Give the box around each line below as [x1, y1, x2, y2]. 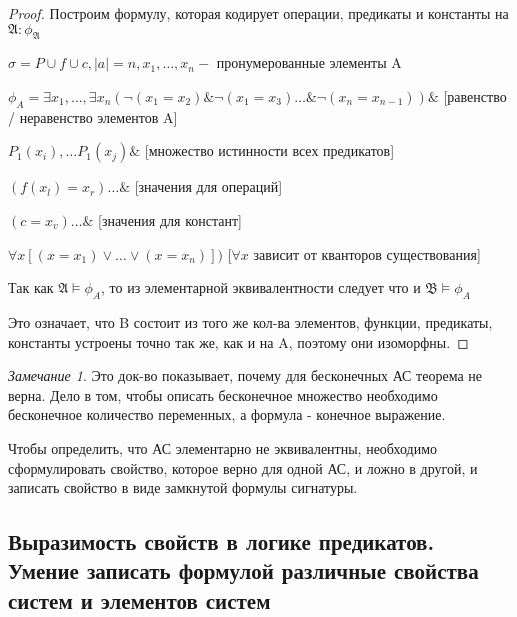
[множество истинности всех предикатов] [144, 140, 395, 161]
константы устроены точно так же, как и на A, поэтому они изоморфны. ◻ [8, 331, 469, 352]
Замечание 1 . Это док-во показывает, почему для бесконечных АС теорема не [8, 365, 483, 386]
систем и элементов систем [8, 584, 271, 615]
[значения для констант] [98, 209, 242, 230]
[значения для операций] [134, 176, 283, 197]
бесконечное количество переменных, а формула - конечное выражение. [8, 404, 446, 425]
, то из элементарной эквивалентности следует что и [101, 277, 421, 298]
